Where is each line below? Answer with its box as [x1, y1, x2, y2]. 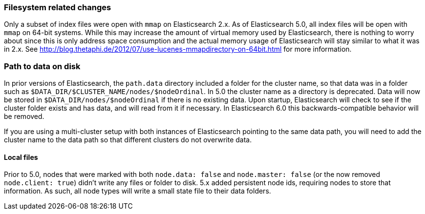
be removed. [4, 112, 44, 121]
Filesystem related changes [4, 2, 111, 12]
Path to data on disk [4, 61, 81, 71]
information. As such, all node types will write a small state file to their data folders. [4, 187, 271, 195]
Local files [4, 153, 38, 161]
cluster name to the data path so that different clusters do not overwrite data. [4, 136, 252, 144]
